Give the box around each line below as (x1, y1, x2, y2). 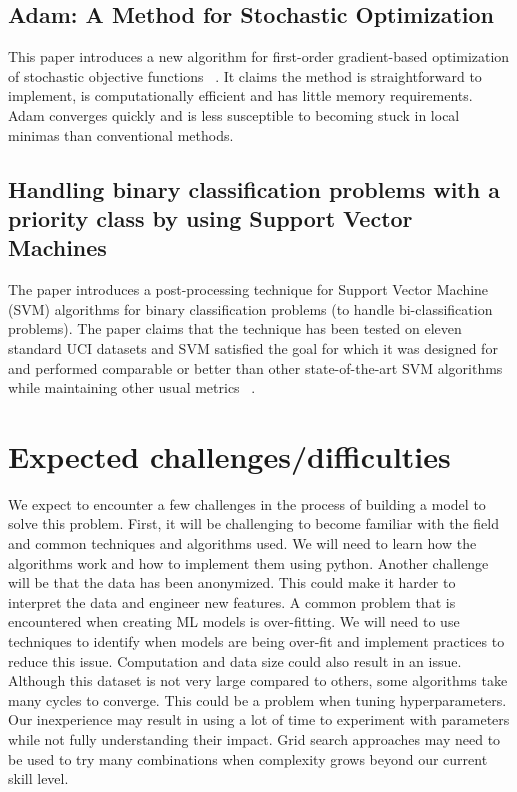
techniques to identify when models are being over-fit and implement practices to (8, 631, 505, 651)
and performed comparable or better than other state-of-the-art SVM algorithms (8, 357, 503, 378)
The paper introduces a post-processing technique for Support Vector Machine (8, 279, 489, 300)
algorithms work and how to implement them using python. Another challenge (8, 552, 489, 573)
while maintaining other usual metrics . (8, 377, 256, 398)
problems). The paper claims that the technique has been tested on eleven (8, 318, 462, 339)
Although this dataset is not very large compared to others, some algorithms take (8, 670, 508, 691)
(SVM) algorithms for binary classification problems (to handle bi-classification (8, 298, 493, 319)
